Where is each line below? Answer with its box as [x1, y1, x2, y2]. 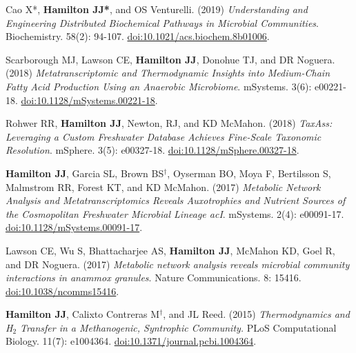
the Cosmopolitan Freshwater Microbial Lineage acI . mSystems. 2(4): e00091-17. [6, 206, 344, 221]
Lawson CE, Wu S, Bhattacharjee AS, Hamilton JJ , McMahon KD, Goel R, [6, 243, 335, 257]
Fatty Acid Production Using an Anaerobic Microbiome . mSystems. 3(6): [6, 79, 312, 93]
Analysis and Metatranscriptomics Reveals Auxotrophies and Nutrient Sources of [6, 193, 346, 208]
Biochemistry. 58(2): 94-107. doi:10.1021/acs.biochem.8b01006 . [6, 29, 270, 43]
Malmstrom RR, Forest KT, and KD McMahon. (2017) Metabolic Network [6, 179, 321, 194]
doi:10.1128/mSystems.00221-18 [21, 92, 155, 107]
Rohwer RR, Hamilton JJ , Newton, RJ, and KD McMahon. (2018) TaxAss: [6, 116, 333, 130]
